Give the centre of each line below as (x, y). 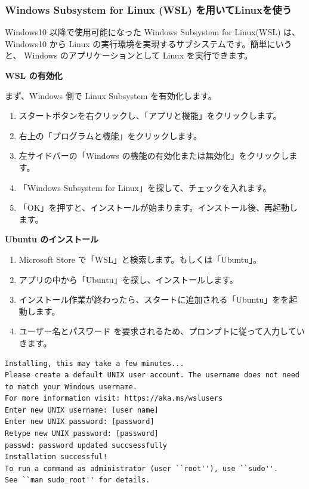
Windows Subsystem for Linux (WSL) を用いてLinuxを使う (149, 9)
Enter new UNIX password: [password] (80, 422)
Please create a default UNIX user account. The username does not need (152, 375)
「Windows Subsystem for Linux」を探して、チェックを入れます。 (145, 187)
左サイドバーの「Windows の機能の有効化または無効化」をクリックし (154, 156)
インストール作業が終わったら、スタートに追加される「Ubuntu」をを (154, 299)
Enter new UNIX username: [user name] (82, 410)
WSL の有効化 (34, 75)
